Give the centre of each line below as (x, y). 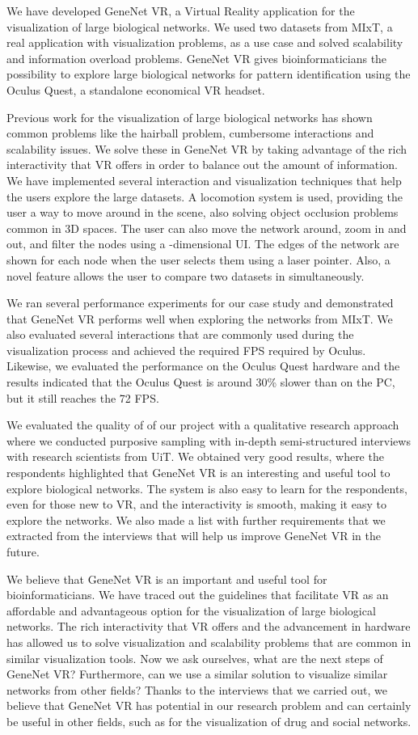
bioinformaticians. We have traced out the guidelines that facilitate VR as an (198, 595)
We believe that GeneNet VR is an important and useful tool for (167, 579)
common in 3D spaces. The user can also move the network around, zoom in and (207, 228)
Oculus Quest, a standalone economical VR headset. (136, 89)
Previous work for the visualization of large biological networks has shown (190, 117)
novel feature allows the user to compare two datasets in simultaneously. (186, 275)
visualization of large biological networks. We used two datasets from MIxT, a (200, 26)
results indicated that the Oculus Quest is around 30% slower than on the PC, (201, 382)
